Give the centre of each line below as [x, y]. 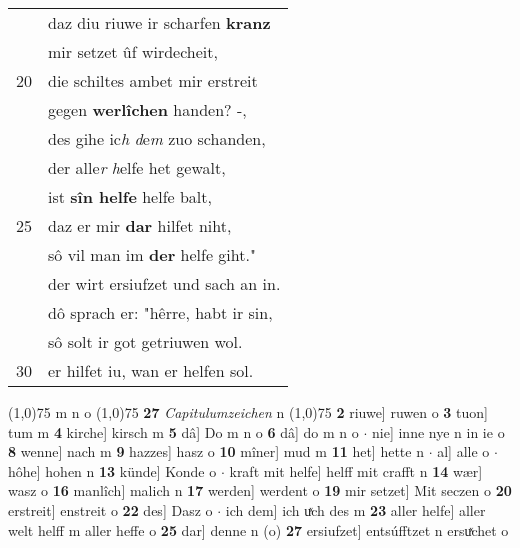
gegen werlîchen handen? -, [147, 109]
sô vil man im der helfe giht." [152, 254]
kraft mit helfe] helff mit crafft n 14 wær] [356, 470]
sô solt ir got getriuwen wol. [145, 341]
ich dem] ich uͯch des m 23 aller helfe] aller [355, 509]
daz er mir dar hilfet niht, [140, 225]
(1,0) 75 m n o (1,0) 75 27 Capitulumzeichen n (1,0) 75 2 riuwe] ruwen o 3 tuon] [248, 412]
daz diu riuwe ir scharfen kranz [159, 22]
